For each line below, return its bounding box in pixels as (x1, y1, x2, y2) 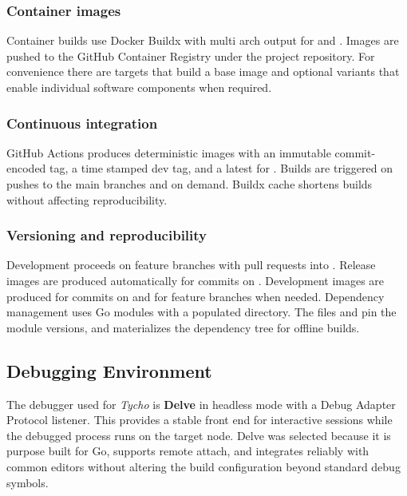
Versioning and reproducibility (6, 225, 207, 245)
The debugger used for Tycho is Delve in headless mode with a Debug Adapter (6, 395, 396, 412)
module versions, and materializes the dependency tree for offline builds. (6, 319, 360, 335)
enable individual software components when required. (6, 79, 272, 95)
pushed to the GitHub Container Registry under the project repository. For (6, 47, 375, 64)
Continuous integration (6, 113, 158, 133)
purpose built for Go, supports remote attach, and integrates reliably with (6, 442, 369, 459)
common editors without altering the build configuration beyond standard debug (6, 458, 401, 474)
